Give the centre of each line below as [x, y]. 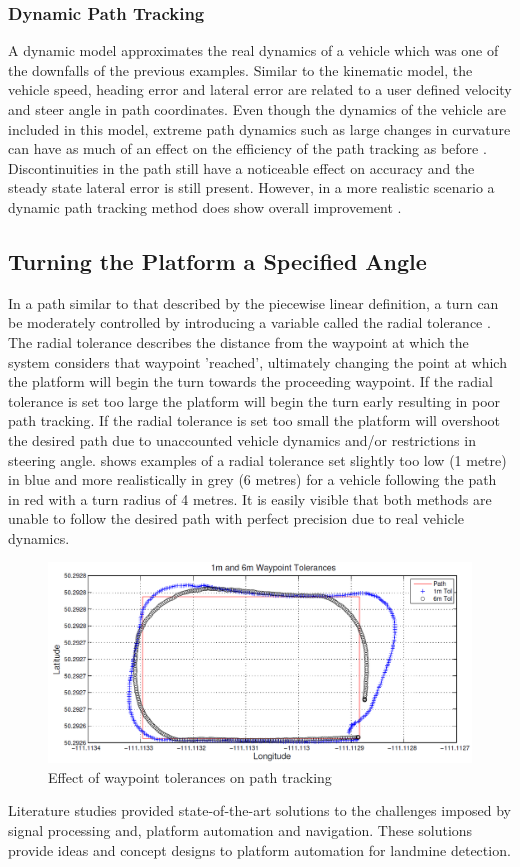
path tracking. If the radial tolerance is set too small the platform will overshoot [254, 420]
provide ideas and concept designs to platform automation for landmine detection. [259, 849]
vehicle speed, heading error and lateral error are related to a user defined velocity [260, 89]
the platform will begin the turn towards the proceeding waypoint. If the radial [250, 381]
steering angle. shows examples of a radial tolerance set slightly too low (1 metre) [257, 459]
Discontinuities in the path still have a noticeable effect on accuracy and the [241, 167]
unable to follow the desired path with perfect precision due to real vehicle [236, 518]
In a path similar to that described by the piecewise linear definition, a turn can [253, 302]
